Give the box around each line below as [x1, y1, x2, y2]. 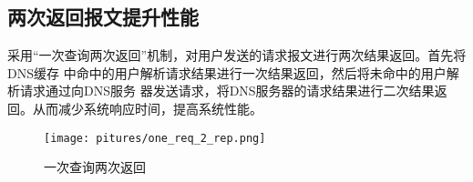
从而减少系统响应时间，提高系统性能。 [32, 98, 262, 117]
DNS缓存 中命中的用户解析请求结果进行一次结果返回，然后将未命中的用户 [7, 63, 447, 82]
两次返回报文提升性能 [7, 3, 199, 31]
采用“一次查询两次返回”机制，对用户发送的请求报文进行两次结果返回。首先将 [7, 45, 467, 65]
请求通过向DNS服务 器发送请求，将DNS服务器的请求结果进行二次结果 [19, 81, 435, 100]
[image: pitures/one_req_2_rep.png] [44, 131, 266, 145]
